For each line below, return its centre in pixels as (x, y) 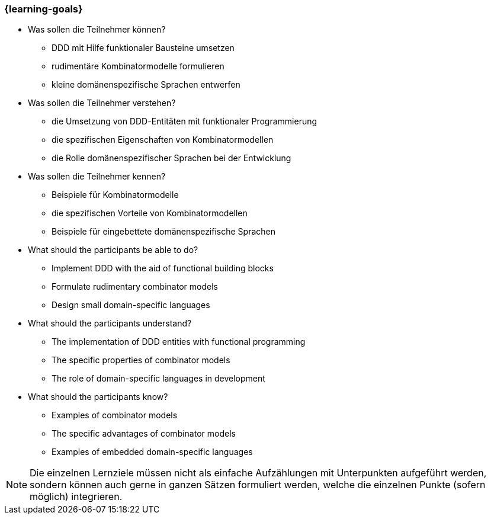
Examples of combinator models (115, 415)
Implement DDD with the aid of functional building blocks (163, 268)
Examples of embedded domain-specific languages (152, 452)
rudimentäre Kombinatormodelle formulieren (138, 66)
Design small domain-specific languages (131, 305)
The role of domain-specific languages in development (158, 379)
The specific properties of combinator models (141, 360)
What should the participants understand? (110, 323)
